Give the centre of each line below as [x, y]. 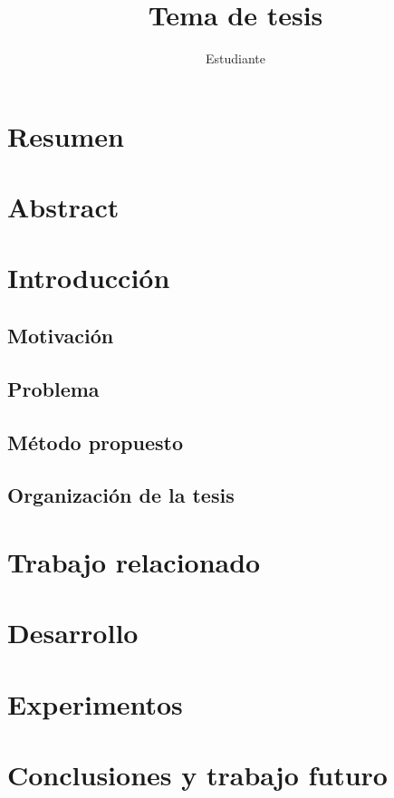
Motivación [61, 336]
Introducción [89, 278]
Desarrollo [73, 633]
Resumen [66, 135]
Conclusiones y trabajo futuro [197, 775]
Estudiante [235, 58]
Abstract [63, 207]
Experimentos [95, 703]
